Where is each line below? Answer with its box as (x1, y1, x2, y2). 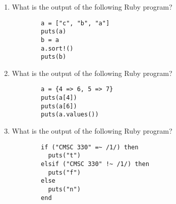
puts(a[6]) (41, 102, 77, 110)
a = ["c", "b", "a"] (41, 19, 110, 27)
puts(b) (41, 53, 67, 61)
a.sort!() (41, 45, 74, 52)
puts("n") (48, 185, 81, 193)
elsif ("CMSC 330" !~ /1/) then (41, 160, 149, 168)
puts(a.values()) (41, 111, 99, 118)
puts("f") (48, 169, 81, 176)
